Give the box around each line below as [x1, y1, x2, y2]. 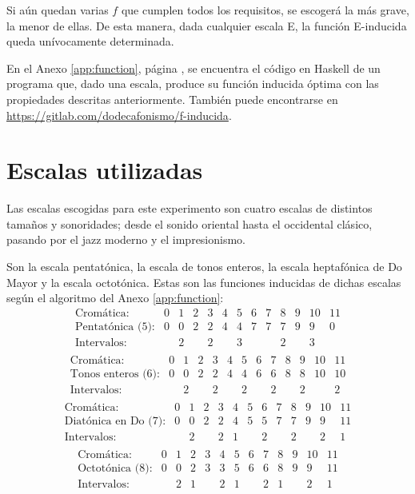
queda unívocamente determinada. [6, 33, 174, 50]
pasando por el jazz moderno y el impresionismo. [6, 231, 246, 248]
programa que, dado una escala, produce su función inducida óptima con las [6, 75, 379, 92]
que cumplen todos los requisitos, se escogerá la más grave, [121, 2, 409, 18]
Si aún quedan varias [6, 2, 109, 18]
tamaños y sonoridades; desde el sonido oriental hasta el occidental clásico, [6, 215, 373, 232]
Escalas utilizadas [6, 153, 203, 186]
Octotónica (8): [78, 463, 153, 475]
